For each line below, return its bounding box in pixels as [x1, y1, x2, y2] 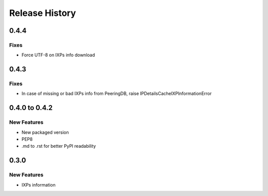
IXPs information [21, 182, 56, 188]
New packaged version [21, 129, 69, 135]
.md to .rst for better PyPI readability [21, 143, 96, 149]
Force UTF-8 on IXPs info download [21, 52, 95, 58]
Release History [9, 7, 76, 18]
